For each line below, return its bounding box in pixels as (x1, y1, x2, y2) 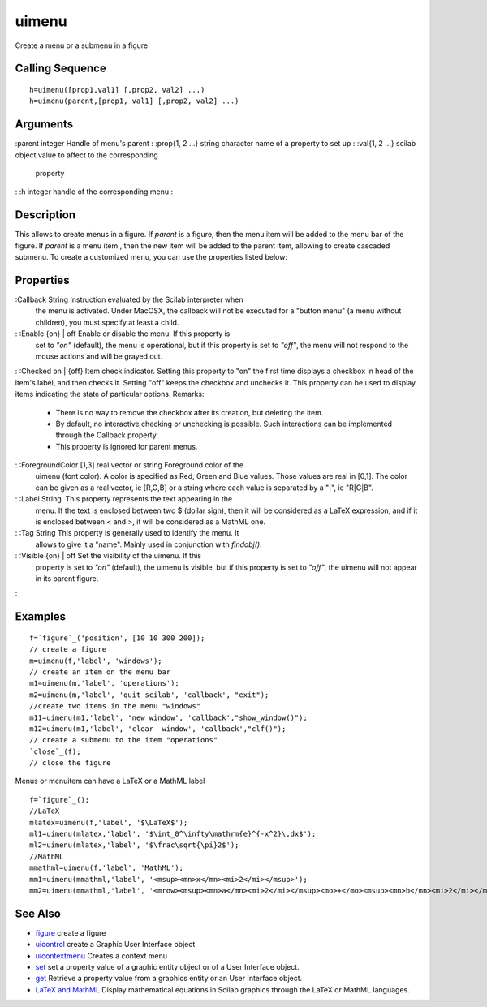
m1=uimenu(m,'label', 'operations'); (29, 678, 180, 688)
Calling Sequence (15, 62, 107, 75)
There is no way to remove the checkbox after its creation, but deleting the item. (55, 407, 324, 417)
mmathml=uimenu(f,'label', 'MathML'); (29, 863, 184, 872)
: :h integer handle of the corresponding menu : (15, 187, 174, 196)
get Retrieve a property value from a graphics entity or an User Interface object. (35, 974, 303, 983)
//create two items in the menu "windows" (29, 702, 201, 711)
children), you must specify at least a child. (35, 317, 179, 327)
